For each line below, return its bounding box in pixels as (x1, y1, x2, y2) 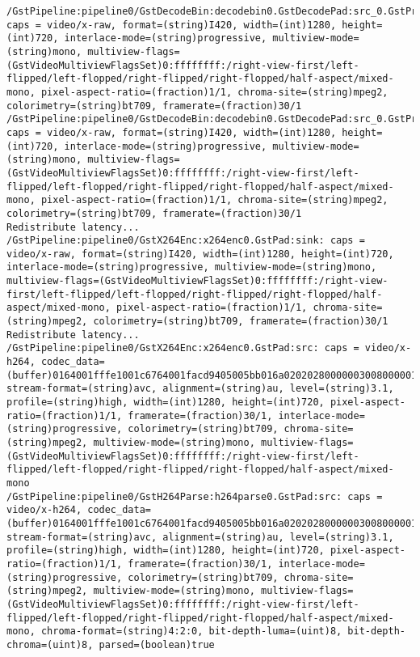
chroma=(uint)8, (6, 638, 94, 651)
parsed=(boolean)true (99, 638, 215, 651)
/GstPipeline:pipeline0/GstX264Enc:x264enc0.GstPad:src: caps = (6, 342, 359, 354)
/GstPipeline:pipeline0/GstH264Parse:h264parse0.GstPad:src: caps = (6, 490, 383, 502)
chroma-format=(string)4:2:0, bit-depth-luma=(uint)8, (40, 625, 342, 638)
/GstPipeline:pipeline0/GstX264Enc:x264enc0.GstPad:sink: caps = (6, 235, 365, 247)
